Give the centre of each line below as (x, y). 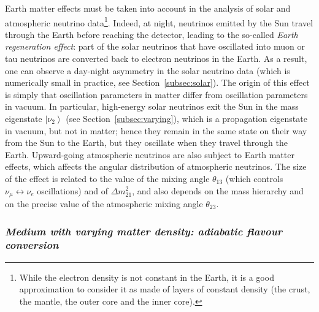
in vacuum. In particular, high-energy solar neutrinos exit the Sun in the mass (152, 106)
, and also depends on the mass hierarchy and (218, 190)
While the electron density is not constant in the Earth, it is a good (147, 277)
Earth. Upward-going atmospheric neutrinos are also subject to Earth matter (150, 154)
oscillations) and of (72, 190)
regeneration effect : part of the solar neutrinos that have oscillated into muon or (155, 46)
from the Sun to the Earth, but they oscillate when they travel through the (146, 143)
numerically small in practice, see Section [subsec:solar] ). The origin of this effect (157, 82)
